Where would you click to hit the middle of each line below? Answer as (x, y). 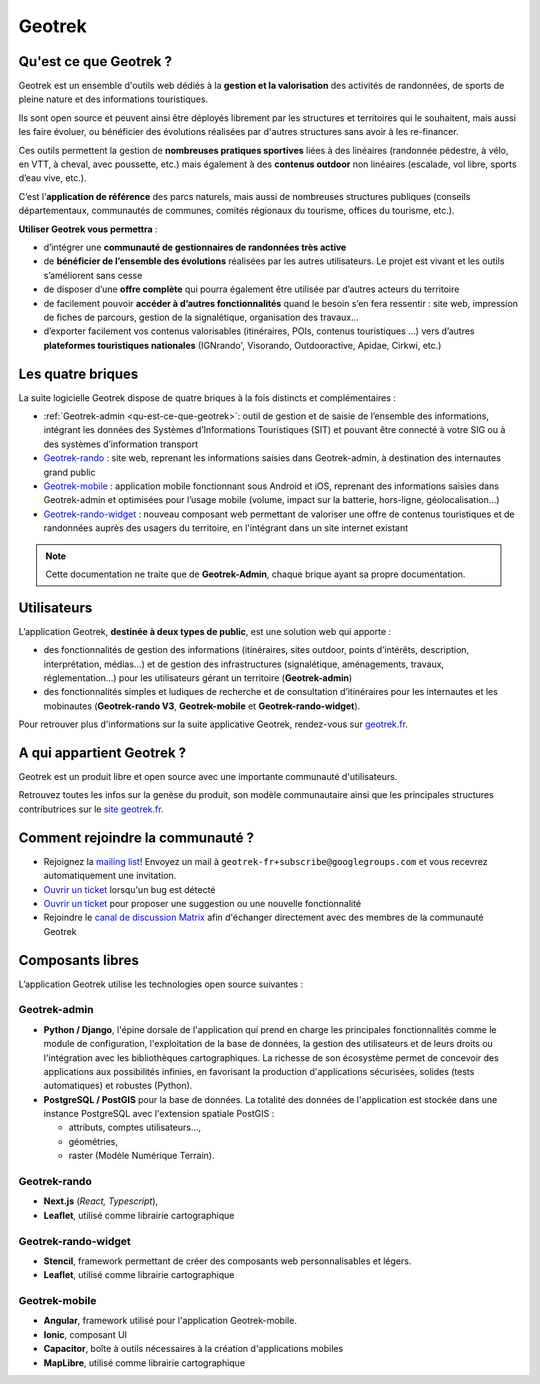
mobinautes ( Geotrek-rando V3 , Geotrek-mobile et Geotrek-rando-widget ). (202, 706)
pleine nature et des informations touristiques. (113, 99)
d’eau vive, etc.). (52, 178)
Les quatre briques (78, 373)
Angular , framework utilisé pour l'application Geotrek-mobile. (170, 1321)
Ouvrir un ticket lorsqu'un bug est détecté (129, 889)
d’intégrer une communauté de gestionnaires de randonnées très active (195, 247)
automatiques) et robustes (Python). (118, 1086)
